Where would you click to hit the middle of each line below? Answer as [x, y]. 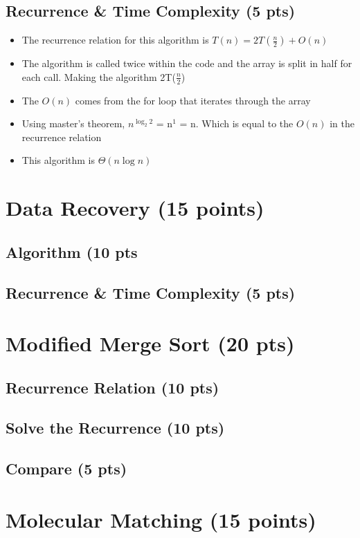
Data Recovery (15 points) [135, 208]
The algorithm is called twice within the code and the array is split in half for [187, 63]
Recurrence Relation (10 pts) [112, 387]
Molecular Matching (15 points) [161, 519]
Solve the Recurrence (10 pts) [115, 428]
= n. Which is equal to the [236, 123]
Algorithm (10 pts [72, 251]
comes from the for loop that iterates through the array [193, 100]
